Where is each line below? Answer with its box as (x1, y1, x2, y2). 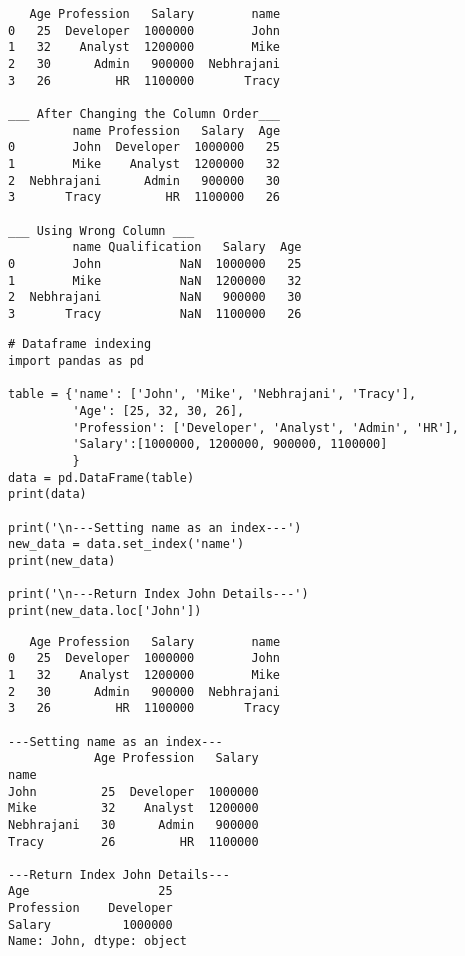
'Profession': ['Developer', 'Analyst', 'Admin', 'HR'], (72, 420, 460, 435)
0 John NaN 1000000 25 (8, 256, 302, 271)
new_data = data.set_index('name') (8, 537, 245, 552)
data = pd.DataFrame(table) (8, 470, 195, 485)
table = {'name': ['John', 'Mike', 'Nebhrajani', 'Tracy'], (8, 387, 417, 402)
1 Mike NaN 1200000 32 (8, 273, 302, 288)
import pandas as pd (8, 354, 145, 369)
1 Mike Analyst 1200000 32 (8, 156, 281, 171)
